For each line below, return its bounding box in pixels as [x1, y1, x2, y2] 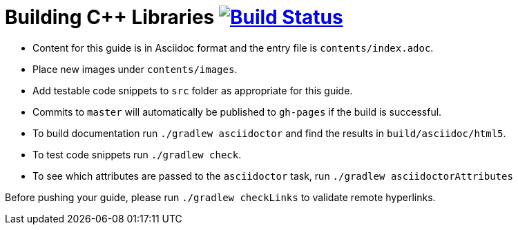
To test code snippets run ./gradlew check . [32, 148, 242, 160]
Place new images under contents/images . [32, 63, 238, 75]
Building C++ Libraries [5, 6, 215, 29]
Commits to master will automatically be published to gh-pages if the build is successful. [32, 105, 442, 118]
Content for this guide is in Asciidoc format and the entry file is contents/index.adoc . [32, 41, 434, 54]
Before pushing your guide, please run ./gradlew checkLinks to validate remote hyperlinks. [5, 191, 436, 203]
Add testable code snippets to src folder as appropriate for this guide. [32, 84, 353, 96]
